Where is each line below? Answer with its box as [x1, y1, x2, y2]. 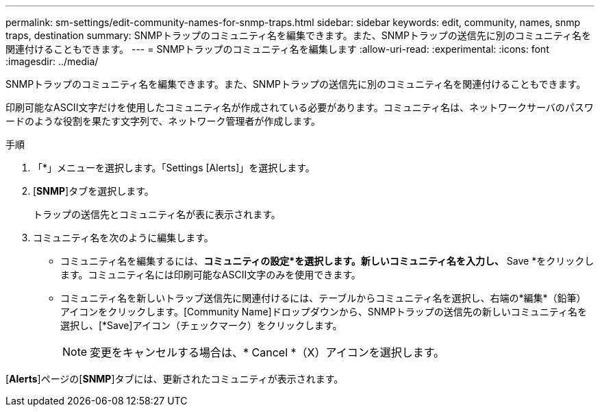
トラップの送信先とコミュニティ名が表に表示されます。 [33, 208, 281, 220]
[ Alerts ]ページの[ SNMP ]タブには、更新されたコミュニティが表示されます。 [5, 373, 344, 385]
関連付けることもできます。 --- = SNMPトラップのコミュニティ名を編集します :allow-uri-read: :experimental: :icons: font [5, 43, 549, 55]
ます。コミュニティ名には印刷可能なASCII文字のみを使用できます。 [60, 269, 361, 280]
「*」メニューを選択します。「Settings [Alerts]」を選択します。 [33, 162, 315, 173]
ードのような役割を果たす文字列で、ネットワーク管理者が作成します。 [5, 115, 321, 127]
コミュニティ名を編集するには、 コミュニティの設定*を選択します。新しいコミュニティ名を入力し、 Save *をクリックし [60, 255, 595, 267]
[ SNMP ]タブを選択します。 [33, 185, 154, 197]
